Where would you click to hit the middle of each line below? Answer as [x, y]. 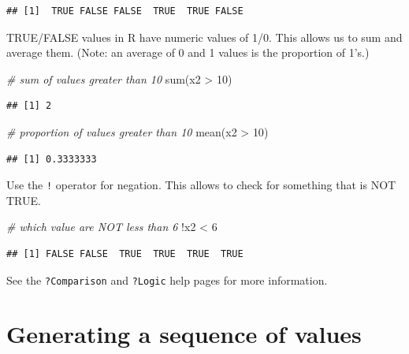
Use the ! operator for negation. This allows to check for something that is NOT [201, 185]
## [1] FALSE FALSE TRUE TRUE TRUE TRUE [125, 254]
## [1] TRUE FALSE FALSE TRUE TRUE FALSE [125, 11]
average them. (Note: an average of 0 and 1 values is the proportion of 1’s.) [188, 52]
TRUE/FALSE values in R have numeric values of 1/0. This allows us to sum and [204, 37]
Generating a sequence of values [184, 334]
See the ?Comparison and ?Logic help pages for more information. [167, 279]
